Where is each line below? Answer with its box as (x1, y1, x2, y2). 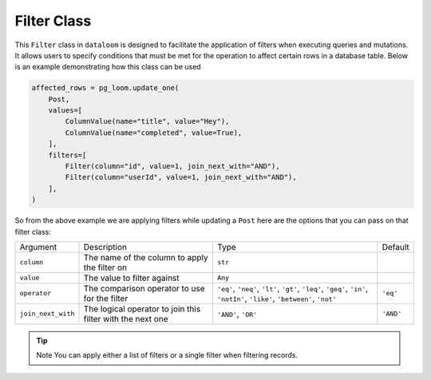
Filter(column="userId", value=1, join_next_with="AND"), (65, 172, 297, 182)
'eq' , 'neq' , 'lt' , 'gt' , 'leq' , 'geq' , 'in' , (216, 283, 369, 294)
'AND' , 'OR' (216, 308, 258, 319)
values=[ (48, 106, 83, 115)
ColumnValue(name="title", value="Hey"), (65, 117, 230, 126)
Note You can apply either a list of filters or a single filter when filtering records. (36, 350, 299, 360)
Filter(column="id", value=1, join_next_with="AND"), (65, 162, 280, 171)
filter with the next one (83, 313, 168, 324)
